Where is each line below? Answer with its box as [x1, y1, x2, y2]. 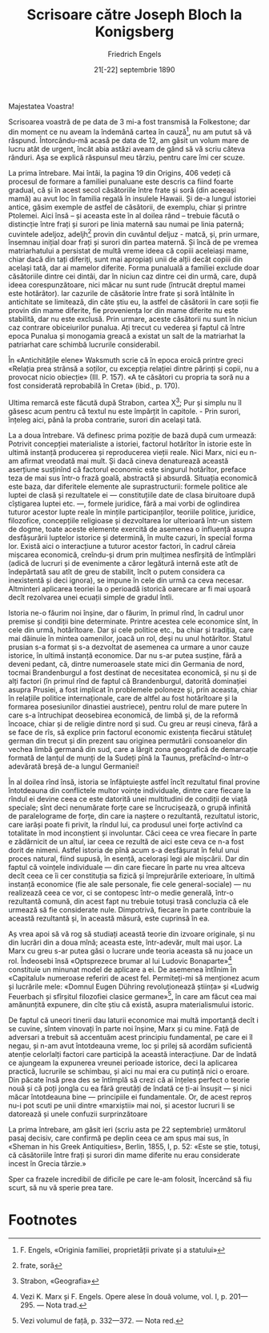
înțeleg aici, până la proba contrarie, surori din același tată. [8, 415, 202, 425]
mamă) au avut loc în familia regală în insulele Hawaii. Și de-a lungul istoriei [8, 193, 256, 203]
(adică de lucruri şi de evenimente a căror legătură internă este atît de [8, 558, 239, 567]
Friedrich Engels [107, 49, 162, 59]
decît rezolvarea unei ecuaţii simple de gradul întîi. [8, 592, 175, 602]
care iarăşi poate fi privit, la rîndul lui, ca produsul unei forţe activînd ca [8, 819, 243, 829]
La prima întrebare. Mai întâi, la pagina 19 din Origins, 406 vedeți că [8, 168, 231, 177]
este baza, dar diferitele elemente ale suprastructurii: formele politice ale [8, 482, 248, 491]
